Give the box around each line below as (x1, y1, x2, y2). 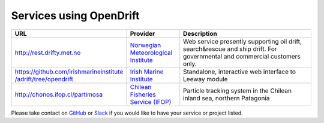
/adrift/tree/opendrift (14, 75, 73, 83)
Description (183, 29, 217, 38)
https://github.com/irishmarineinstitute (14, 67, 124, 76)
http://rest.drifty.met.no (14, 48, 81, 57)
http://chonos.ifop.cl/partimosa (14, 90, 103, 99)
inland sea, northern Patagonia (183, 94, 270, 102)
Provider (130, 29, 155, 38)
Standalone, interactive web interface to (183, 67, 296, 76)
